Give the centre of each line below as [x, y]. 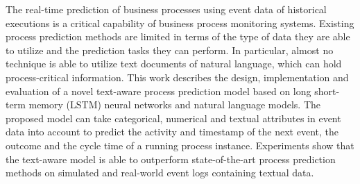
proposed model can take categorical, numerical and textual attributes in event [173, 118]
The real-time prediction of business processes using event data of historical [166, 9]
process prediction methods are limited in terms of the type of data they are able [178, 36]
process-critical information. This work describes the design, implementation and [177, 77]
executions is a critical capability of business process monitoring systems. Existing [180, 23]
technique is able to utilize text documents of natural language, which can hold [174, 64]
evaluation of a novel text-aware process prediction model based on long [158, 91]
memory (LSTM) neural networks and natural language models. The [174, 104]
